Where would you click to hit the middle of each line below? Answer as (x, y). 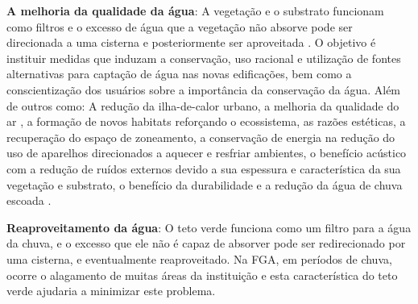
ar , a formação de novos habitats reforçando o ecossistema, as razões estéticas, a (206, 121)
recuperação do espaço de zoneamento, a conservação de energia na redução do (201, 137)
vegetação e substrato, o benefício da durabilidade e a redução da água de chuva (205, 184)
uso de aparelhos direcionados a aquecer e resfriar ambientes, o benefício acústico (207, 153)
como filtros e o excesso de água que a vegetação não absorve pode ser (180, 26)
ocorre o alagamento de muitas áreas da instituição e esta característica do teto (202, 275)
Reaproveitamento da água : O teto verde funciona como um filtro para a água (209, 227)
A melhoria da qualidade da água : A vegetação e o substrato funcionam (195, 10)
